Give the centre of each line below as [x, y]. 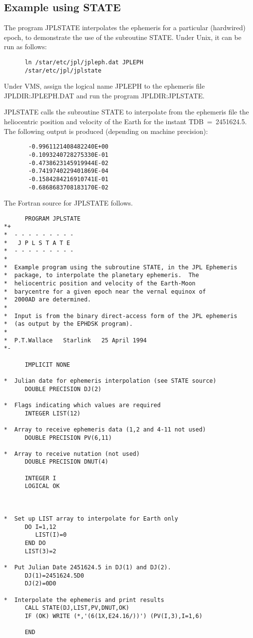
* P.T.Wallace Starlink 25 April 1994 [75, 340]
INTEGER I [40, 478]
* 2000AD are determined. [47, 300]
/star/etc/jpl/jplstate [63, 70]
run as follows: [26, 47]
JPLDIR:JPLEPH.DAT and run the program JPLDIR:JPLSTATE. [104, 95]
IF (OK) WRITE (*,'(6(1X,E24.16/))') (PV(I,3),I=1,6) [114, 616]
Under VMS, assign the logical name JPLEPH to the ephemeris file [104, 86]
